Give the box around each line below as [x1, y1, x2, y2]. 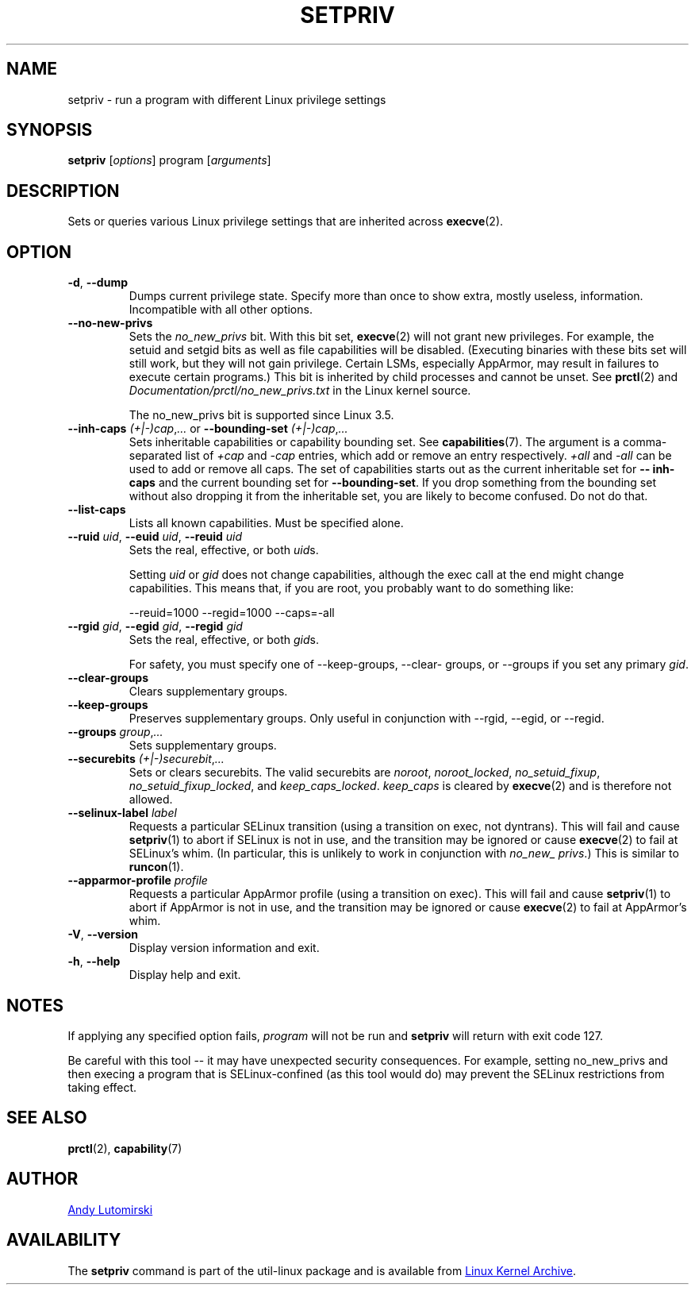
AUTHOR [6, 1169, 79, 1189]
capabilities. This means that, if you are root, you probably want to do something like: [129, 581, 574, 595]
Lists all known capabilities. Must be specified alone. [129, 516, 404, 530]
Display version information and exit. [129, 941, 320, 955]
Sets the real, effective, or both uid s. [129, 543, 319, 557]
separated [129, 449, 182, 463]
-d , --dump [67, 276, 128, 290]
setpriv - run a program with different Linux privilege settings [67, 92, 386, 106]
